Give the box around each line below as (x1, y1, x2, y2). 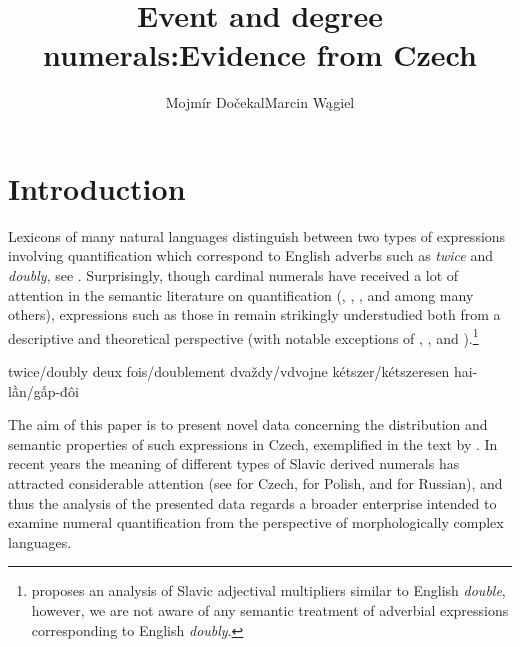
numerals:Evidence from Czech (43, 34, 477, 75)
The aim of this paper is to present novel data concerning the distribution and (8, 414, 488, 435)
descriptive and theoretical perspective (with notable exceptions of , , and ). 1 (8, 324, 479, 348)
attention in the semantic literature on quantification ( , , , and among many (8, 284, 474, 305)
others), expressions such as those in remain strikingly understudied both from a (8, 304, 501, 325)
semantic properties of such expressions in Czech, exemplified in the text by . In (8, 433, 498, 454)
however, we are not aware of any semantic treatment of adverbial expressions (31, 600, 509, 620)
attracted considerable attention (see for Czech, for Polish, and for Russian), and (8, 473, 503, 494)
